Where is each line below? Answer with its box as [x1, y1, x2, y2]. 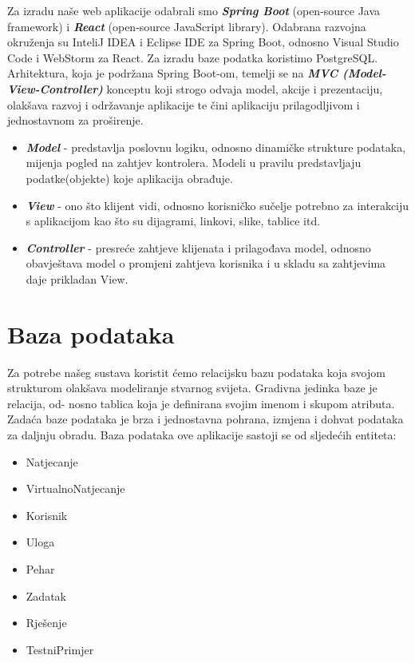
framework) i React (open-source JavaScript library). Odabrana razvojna [7, 18, 366, 34]
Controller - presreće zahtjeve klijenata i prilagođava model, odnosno [26, 239, 371, 256]
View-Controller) [7, 80, 103, 97]
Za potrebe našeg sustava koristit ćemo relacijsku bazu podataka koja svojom [7, 363, 385, 380]
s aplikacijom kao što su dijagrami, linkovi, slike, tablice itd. [26, 212, 321, 229]
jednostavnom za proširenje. [7, 112, 144, 129]
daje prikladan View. [26, 270, 128, 287]
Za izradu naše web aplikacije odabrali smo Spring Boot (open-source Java [7, 2, 381, 18]
